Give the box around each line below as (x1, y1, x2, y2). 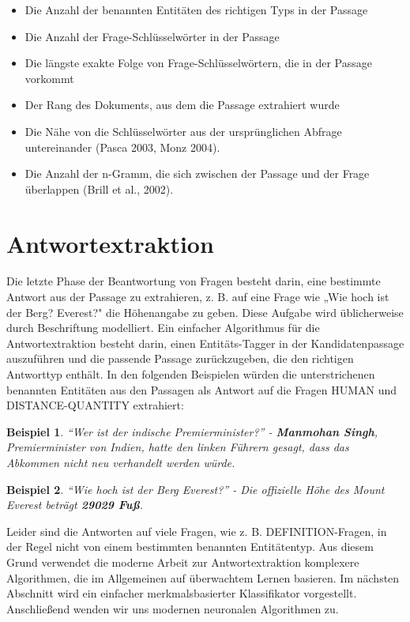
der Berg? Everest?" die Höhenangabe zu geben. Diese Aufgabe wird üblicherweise (6, 303, 404, 320)
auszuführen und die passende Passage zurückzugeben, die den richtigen (6, 350, 354, 367)
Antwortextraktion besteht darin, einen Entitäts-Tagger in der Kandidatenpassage (6, 334, 404, 351)
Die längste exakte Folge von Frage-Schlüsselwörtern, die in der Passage (24, 55, 372, 71)
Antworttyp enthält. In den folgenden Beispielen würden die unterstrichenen (6, 366, 375, 383)
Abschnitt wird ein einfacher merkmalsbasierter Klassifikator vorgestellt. (6, 585, 357, 601)
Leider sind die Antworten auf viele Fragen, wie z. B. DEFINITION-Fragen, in (6, 522, 387, 539)
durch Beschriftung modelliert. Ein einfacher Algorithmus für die (6, 319, 320, 336)
